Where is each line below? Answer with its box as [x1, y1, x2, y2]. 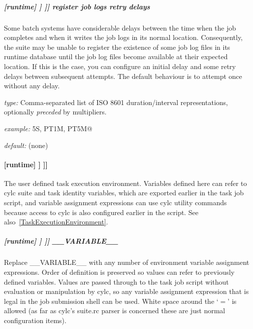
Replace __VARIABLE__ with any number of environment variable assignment [4, 257, 250, 267]
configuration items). [4, 315, 66, 325]
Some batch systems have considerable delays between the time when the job [4, 22, 236, 33]
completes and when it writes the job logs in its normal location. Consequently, [4, 32, 243, 42]
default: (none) [4, 140, 48, 150]
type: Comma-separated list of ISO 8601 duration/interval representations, [4, 97, 228, 107]
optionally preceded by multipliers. [4, 107, 107, 117]
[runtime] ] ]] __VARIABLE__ [4, 236, 118, 246]
